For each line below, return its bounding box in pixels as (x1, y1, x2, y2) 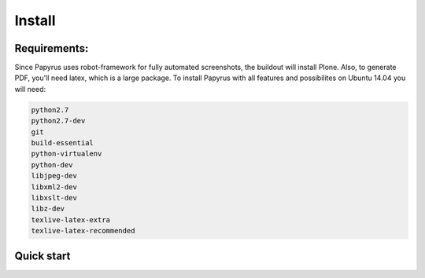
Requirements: (14, 42, 89, 55)
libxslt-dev (31, 193, 78, 202)
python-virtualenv (31, 149, 102, 159)
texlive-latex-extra (31, 215, 110, 224)
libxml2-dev (31, 182, 78, 192)
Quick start (14, 249, 71, 262)
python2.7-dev (31, 116, 86, 126)
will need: (14, 84, 46, 93)
